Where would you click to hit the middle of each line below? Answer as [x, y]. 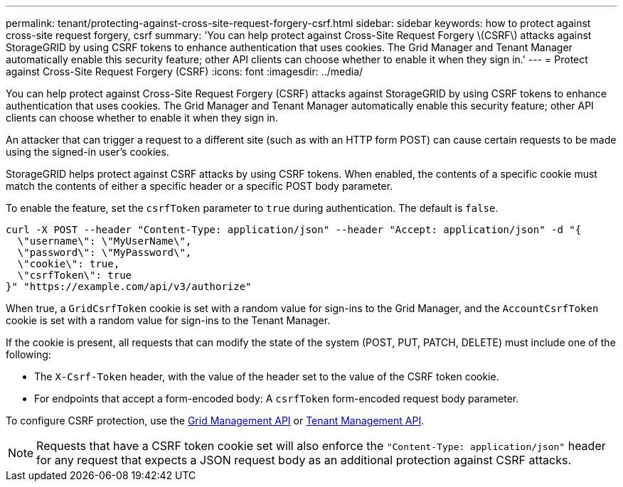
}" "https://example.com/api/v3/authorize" [129, 287]
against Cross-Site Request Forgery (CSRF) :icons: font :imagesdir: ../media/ [185, 71]
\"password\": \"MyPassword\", [105, 252]
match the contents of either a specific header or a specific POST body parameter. [199, 186]
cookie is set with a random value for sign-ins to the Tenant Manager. [168, 320]
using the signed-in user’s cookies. [87, 152]
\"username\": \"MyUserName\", [105, 241]
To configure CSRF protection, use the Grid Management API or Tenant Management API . [215, 421]
